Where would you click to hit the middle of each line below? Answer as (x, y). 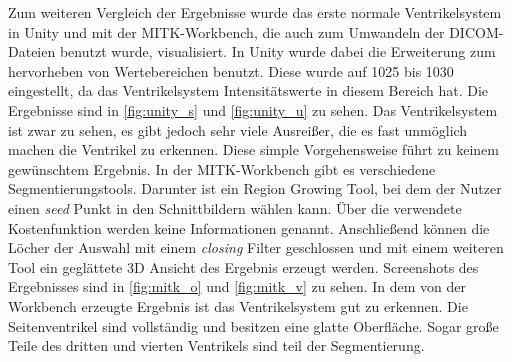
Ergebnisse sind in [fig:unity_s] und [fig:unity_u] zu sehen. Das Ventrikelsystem (253, 109)
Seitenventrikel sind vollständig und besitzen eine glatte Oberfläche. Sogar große (253, 325)
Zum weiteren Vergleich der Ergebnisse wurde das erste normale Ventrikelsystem (255, 12)
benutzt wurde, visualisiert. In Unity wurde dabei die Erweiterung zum (277, 51)
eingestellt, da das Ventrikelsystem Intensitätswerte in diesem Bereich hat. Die (248, 90)
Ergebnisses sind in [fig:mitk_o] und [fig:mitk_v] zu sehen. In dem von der (237, 286)
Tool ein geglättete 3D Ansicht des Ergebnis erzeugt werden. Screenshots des (243, 266)
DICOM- (476, 31)
